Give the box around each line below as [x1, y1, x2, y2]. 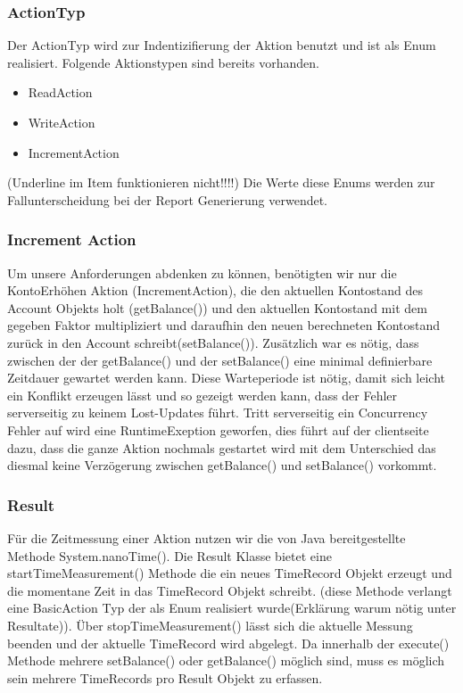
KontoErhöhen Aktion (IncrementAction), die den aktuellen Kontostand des [7, 281, 423, 300]
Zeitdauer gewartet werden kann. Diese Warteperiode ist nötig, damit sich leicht [7, 368, 445, 387]
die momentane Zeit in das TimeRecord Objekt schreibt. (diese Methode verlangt [7, 581, 452, 599]
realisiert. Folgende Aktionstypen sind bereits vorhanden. [7, 53, 319, 71]
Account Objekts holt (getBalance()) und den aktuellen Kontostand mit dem [7, 298, 427, 317]
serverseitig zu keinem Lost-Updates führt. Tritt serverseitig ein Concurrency [7, 403, 428, 422]
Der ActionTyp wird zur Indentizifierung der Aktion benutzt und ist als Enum [7, 36, 436, 54]
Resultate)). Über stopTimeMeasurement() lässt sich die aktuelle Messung [7, 615, 413, 634]
